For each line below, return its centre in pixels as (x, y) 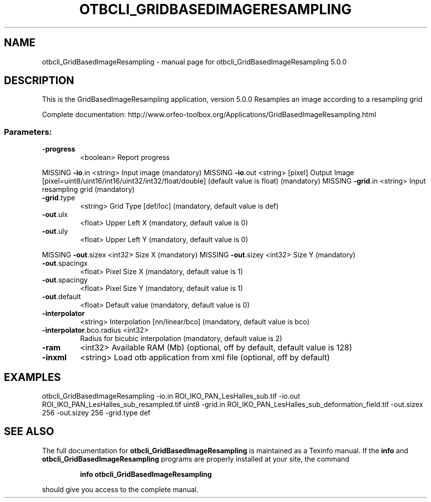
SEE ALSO (29, 432)
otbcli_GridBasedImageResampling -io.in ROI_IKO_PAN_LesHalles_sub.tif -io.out (171, 396)
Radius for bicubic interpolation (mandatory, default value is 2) (181, 339)
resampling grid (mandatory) (88, 189)
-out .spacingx (65, 263)
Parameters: (28, 132)
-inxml (54, 358)
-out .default (62, 297)
